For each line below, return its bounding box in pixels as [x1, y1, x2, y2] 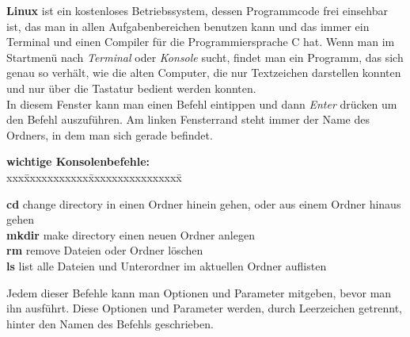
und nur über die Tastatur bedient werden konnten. [6, 79, 256, 96]
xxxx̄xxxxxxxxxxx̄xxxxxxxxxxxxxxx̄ [6, 168, 182, 185]
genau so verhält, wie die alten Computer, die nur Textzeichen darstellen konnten [6, 64, 401, 81]
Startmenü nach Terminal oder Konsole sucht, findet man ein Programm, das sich [6, 48, 404, 65]
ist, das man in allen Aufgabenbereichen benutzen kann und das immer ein [6, 17, 370, 34]
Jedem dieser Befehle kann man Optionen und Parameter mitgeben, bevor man [6, 284, 392, 301]
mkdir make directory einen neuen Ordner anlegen [6, 226, 255, 243]
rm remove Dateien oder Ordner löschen [6, 242, 203, 258]
